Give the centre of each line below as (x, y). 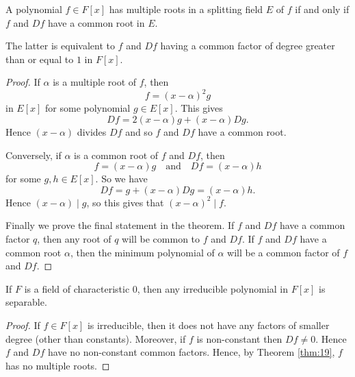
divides (92, 132)
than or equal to (40, 59)
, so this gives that (125, 202)
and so (139, 132)
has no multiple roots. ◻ (58, 365)
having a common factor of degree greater (248, 46)
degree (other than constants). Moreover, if (96, 338)
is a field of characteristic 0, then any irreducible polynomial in (156, 288)
